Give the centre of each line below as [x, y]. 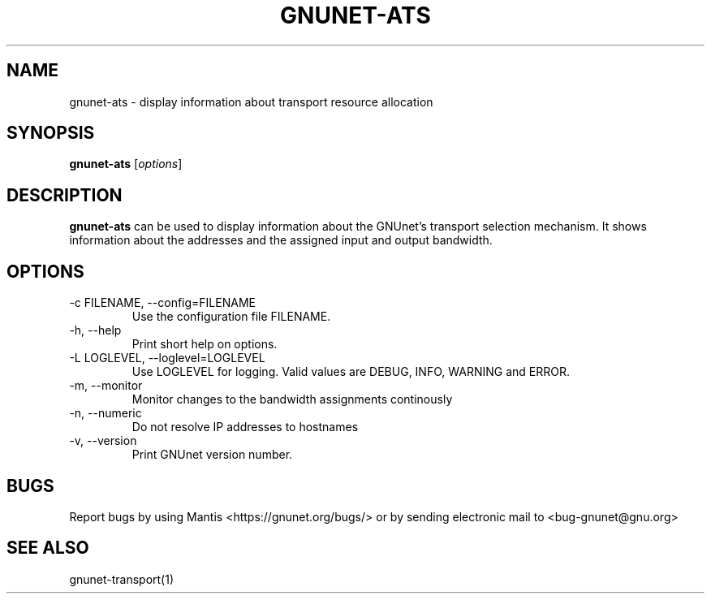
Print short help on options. [205, 344]
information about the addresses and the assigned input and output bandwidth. [281, 240]
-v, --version [103, 441]
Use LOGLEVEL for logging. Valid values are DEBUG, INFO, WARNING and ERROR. [351, 372]
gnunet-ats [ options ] [126, 164]
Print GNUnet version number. [212, 455]
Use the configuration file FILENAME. [231, 317]
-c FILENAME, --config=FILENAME [162, 303]
